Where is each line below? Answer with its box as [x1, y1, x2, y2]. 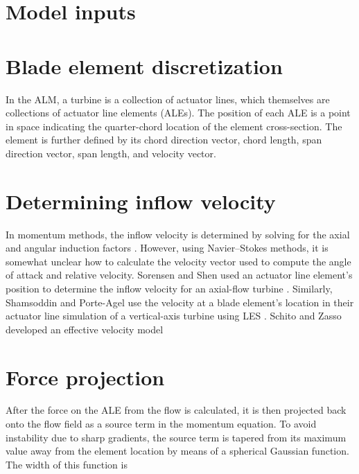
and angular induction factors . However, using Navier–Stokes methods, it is [6, 240, 329, 255]
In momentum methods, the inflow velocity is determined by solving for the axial [6, 227, 350, 241]
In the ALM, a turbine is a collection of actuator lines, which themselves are [6, 91, 330, 106]
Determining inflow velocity [6, 186, 276, 215]
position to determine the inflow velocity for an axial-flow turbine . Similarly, [6, 281, 333, 295]
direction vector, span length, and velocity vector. [6, 146, 216, 160]
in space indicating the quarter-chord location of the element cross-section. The [6, 119, 342, 133]
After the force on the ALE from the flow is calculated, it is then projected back [6, 403, 347, 417]
